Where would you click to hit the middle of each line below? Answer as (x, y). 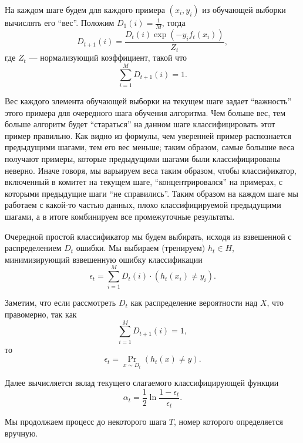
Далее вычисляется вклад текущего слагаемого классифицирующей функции (142, 383)
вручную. (21, 433)
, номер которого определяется (228, 421)
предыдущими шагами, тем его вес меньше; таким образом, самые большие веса (150, 147)
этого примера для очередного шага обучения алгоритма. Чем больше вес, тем (145, 112)
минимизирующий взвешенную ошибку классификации (104, 259)
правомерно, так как (41, 314)
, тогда (174, 22)
